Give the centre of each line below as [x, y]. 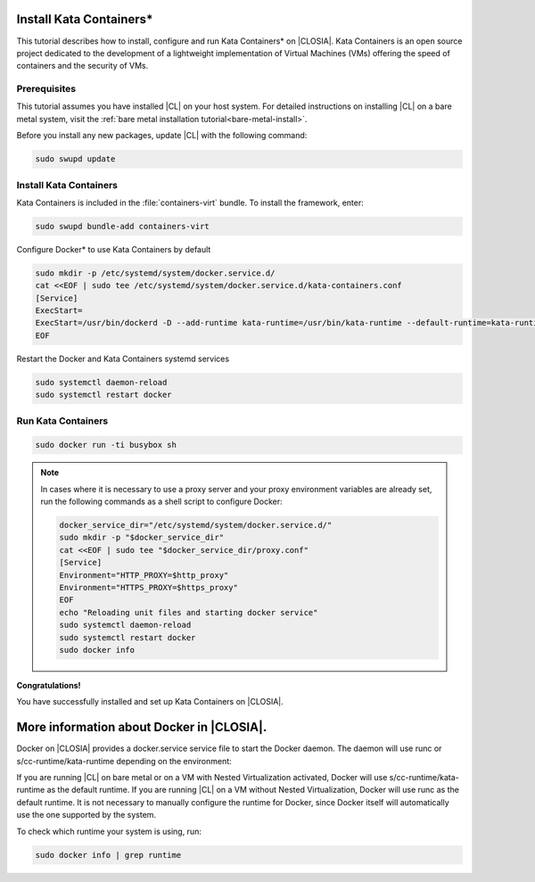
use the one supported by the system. [86, 815]
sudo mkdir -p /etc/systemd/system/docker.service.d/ [155, 273]
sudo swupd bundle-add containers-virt [122, 226]
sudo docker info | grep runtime [108, 855]
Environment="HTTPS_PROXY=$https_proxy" [148, 588]
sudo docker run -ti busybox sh [106, 445]
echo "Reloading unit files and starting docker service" [189, 612]
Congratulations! [49, 685]
